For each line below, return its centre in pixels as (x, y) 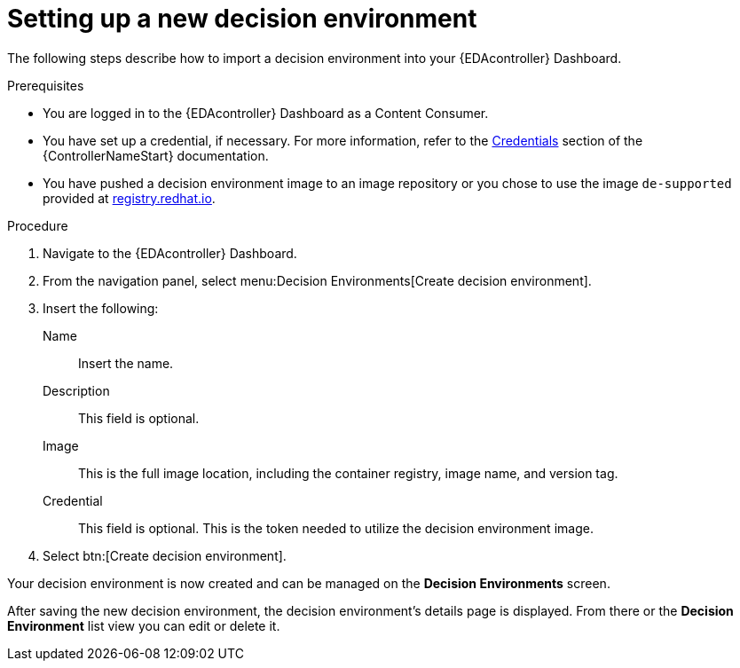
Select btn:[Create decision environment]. (165, 555)
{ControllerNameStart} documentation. (156, 155)
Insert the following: (101, 308)
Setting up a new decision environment (242, 19)
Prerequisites (46, 85)
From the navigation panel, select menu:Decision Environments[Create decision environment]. (317, 280)
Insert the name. (126, 363)
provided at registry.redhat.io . (129, 198)
